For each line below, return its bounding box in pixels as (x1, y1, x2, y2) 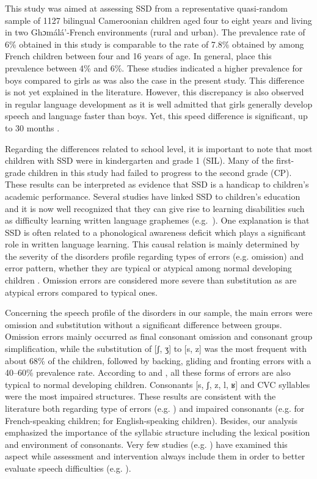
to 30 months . (5, 121, 60, 134)
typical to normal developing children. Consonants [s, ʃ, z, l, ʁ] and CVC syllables (5, 378, 310, 390)
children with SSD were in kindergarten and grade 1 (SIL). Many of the (5, 154, 274, 167)
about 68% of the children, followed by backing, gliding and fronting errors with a (5, 354, 312, 367)
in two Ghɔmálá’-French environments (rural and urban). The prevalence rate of (5, 26, 305, 38)
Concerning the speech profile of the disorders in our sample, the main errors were (5, 306, 313, 319)
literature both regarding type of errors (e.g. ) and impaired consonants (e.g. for (5, 402, 305, 414)
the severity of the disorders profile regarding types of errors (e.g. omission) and (5, 249, 304, 262)
